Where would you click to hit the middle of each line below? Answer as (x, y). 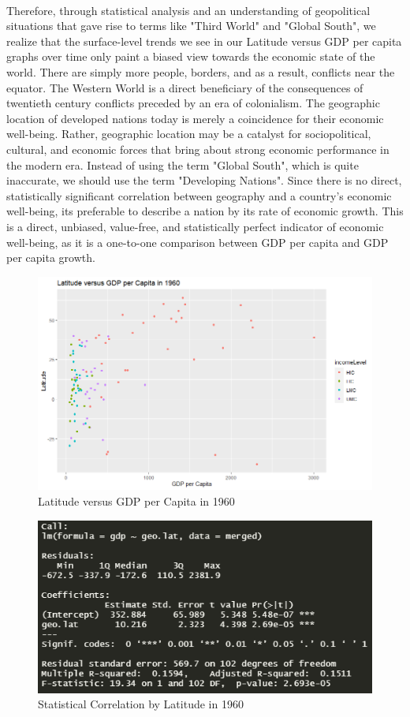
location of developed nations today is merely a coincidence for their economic (195, 118)
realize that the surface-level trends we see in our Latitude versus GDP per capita (204, 41)
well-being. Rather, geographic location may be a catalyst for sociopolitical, (189, 134)
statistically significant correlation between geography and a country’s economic (199, 195)
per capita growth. (51, 258)
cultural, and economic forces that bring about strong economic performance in (198, 149)
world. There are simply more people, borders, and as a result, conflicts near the (201, 71)
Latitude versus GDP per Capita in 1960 (136, 501)
